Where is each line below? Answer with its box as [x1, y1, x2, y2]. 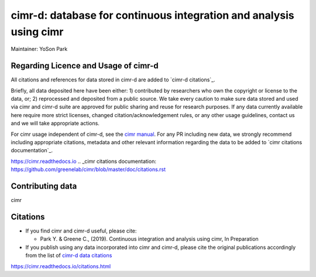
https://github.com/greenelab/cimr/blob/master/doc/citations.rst [11, 166, 166, 173]
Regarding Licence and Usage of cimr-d [11, 61, 159, 71]
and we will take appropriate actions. [11, 120, 99, 127]
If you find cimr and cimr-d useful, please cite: [25, 227, 137, 234]
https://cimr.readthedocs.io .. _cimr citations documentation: [11, 158, 156, 165]
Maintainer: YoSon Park [11, 46, 68, 53]
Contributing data [11, 181, 77, 191]
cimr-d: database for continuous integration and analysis [11, 9, 295, 22]
